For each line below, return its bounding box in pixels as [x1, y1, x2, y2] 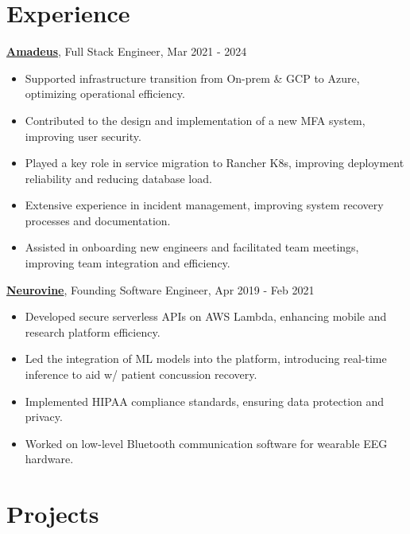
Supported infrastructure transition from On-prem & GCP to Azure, [25, 69, 360, 86]
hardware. [25, 450, 74, 467]
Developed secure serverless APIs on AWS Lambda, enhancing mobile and [25, 308, 387, 325]
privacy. [25, 408, 63, 425]
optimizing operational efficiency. [25, 85, 185, 102]
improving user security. [25, 127, 141, 144]
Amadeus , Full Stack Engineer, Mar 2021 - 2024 [6, 43, 247, 60]
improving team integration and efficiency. [25, 255, 230, 271]
